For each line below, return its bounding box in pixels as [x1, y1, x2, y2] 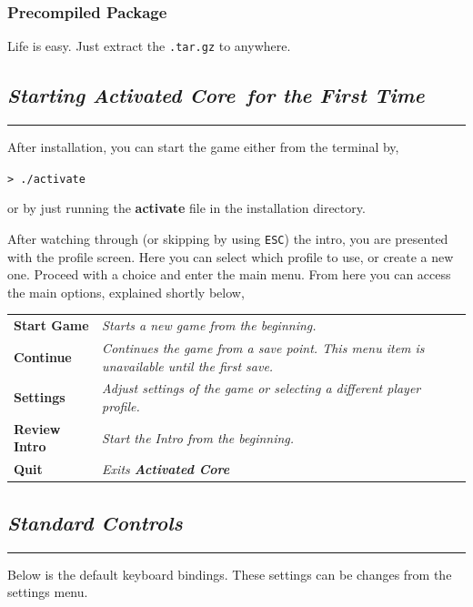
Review [14, 419, 61, 438]
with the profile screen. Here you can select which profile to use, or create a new [7, 247, 454, 266]
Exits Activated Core [102, 460, 230, 479]
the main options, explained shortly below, [7, 282, 245, 301]
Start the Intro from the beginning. [102, 428, 295, 447]
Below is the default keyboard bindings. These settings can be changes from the [7, 564, 452, 583]
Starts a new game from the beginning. [102, 316, 317, 335]
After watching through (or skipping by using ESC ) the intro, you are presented [7, 228, 448, 248]
